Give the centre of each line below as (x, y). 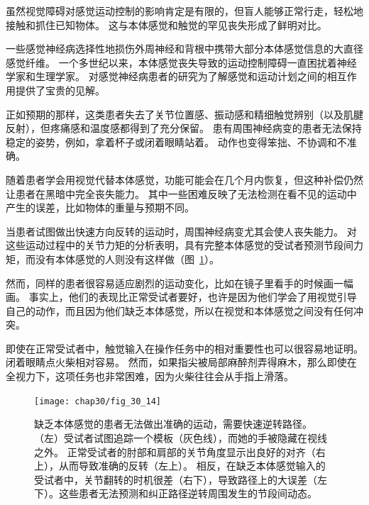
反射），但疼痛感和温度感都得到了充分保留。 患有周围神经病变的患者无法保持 (184, 128)
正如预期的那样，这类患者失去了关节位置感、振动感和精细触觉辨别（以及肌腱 (184, 114)
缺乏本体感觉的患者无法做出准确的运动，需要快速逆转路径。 (173, 424)
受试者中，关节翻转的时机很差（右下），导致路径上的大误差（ (176, 479)
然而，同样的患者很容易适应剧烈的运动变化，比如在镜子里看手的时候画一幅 (180, 283)
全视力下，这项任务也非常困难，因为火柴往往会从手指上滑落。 (150, 376)
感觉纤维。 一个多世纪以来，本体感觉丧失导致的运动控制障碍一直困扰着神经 (181, 62)
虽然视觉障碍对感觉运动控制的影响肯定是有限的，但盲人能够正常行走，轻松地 (184, 11)
